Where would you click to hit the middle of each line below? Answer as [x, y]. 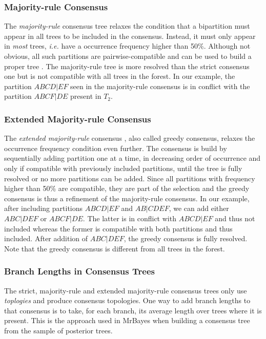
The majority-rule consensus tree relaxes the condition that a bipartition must [127, 26]
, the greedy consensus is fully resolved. [186, 238]
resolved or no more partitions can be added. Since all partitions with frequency [130, 178]
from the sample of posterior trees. [58, 330]
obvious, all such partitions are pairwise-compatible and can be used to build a [128, 56]
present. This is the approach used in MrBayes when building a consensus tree [127, 320]
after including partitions [44, 208]
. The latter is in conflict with [129, 218]
